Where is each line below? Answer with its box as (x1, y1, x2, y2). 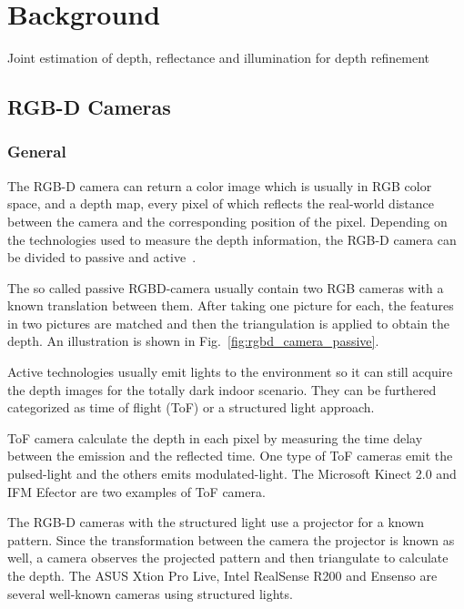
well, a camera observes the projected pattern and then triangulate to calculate (7, 548, 449, 567)
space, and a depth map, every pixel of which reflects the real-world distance (7, 194, 434, 213)
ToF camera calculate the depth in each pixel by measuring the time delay (7, 428, 423, 447)
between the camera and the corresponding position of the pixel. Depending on (7, 211, 448, 230)
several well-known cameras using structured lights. (7, 584, 293, 603)
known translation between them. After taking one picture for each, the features (7, 296, 454, 315)
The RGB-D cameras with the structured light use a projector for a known (7, 513, 425, 532)
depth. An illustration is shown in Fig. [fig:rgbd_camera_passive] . (7, 331, 379, 350)
